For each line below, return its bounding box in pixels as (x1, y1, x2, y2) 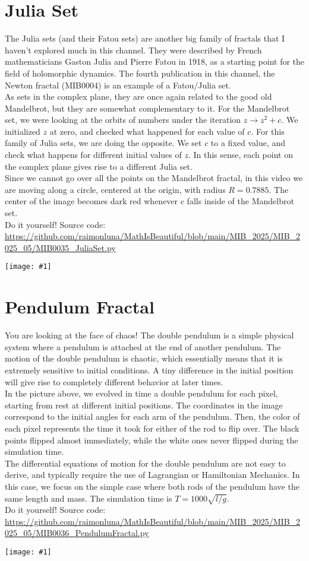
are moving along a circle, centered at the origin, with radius (5, 183, 226, 195)
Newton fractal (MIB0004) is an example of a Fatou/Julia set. (5, 78, 231, 91)
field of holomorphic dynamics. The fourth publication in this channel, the (5, 66, 275, 79)
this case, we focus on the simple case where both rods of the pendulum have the (5, 480, 299, 492)
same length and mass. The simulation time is (5, 492, 172, 504)
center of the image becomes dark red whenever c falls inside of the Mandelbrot (5, 195, 294, 207)
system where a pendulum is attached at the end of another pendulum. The (5, 340, 281, 353)
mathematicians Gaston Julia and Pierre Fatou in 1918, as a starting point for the (5, 55, 305, 68)
